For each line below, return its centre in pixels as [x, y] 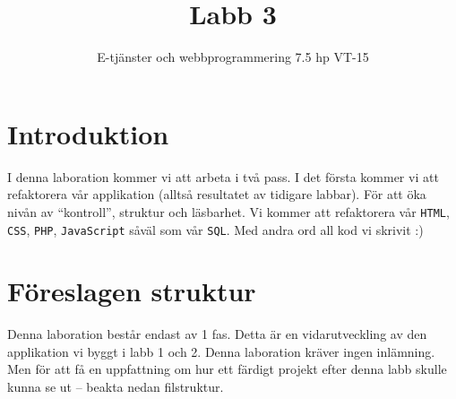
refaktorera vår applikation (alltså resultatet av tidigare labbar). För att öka [217, 194]
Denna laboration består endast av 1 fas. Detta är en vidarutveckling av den [217, 334]
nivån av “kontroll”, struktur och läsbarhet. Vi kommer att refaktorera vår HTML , [228, 211]
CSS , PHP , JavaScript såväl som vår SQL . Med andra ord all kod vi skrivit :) [215, 229]
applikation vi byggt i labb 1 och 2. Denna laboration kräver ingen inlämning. [221, 351]
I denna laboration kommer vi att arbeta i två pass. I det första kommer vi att [223, 176]
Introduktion [88, 133]
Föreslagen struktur [132, 291]
